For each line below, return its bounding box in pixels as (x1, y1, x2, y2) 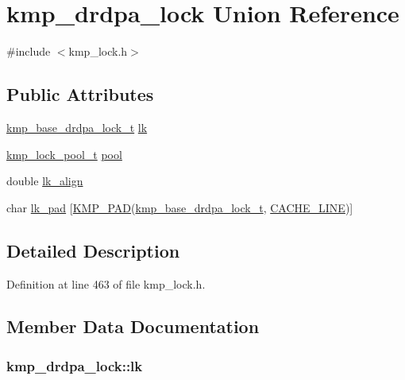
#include (6, 43, 51, 60)
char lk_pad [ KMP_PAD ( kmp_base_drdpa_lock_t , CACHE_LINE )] (6, 199, 353, 215)
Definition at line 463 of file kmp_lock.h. (6, 275, 206, 292)
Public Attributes (6, 82, 154, 107)
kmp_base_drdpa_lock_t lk (6, 118, 148, 135)
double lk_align (6, 173, 83, 189)
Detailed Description (6, 238, 180, 262)
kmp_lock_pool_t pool (6, 145, 122, 162)
